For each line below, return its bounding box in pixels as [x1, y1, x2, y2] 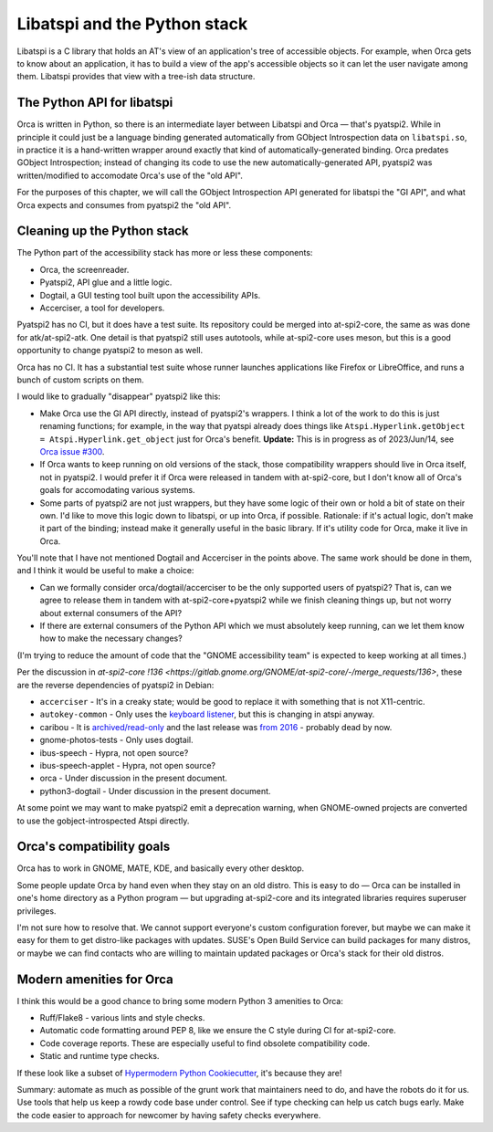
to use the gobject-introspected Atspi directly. [16, 815, 190, 826]
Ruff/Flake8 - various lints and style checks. [39, 1012, 205, 1023]
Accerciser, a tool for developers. [39, 302, 165, 314]
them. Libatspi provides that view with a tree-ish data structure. [16, 71, 256, 82]
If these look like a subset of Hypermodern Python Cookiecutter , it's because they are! [16, 1067, 342, 1078]
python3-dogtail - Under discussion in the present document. [39, 785, 271, 796]
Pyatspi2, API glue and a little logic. [39, 277, 173, 288]
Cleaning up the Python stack [16, 224, 189, 239]
